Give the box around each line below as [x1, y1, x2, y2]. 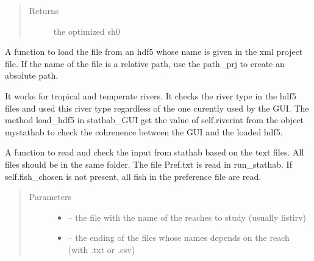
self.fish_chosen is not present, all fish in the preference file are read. [5, 170, 262, 182]
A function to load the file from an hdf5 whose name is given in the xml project [5, 45, 303, 58]
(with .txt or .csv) [68, 243, 135, 256]
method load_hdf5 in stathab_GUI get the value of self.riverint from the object [5, 113, 304, 126]
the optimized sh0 [53, 24, 120, 37]
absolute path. [5, 69, 59, 82]
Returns [29, 4, 59, 16]
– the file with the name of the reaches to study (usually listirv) [68, 210, 307, 223]
